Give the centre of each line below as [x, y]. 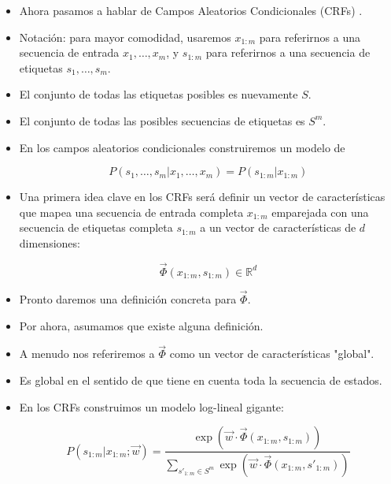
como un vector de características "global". [272, 354]
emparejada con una [320, 212]
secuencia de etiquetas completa [96, 227]
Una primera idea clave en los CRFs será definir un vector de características [202, 197]
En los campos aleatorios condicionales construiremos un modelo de [182, 147]
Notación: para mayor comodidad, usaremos [125, 37]
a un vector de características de [278, 227]
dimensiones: [50, 242]
